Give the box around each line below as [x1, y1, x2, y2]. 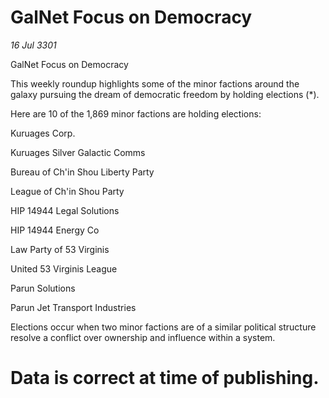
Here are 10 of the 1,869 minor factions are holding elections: [10, 107, 262, 120]
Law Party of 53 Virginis [10, 243, 110, 255]
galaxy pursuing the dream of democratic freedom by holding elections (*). [10, 88, 320, 100]
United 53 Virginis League [10, 262, 118, 275]
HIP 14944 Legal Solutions [10, 204, 120, 216]
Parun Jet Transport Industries [10, 301, 137, 313]
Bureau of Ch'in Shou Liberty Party [10, 166, 155, 178]
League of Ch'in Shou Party [10, 185, 125, 197]
